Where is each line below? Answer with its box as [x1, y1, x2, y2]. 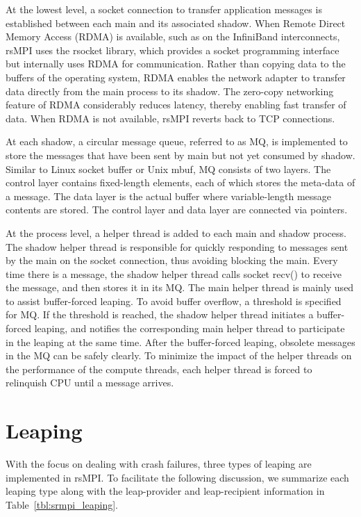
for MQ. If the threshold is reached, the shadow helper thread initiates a [6, 307, 314, 322]
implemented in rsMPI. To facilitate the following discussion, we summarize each [6, 470, 349, 484]
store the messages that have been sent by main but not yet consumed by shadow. [6, 147, 355, 162]
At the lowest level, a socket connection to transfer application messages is [6, 2, 322, 16]
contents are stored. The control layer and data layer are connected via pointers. [6, 202, 348, 217]
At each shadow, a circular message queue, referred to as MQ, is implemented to [6, 134, 348, 149]
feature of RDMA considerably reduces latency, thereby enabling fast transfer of [6, 97, 346, 112]
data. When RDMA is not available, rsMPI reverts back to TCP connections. [6, 110, 335, 125]
